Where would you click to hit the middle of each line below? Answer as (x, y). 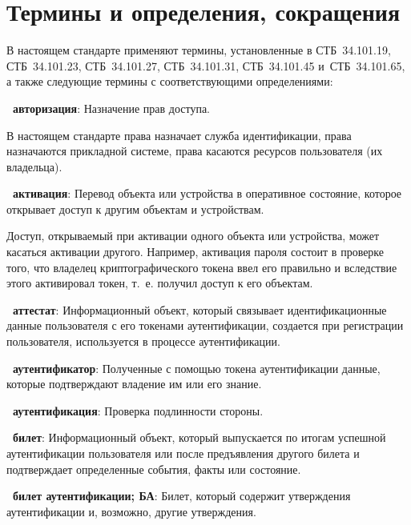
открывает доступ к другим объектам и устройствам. (135, 208)
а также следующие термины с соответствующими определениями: (170, 81)
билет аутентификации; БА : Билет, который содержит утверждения (182, 496)
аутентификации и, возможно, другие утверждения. (131, 511)
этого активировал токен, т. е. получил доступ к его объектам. (160, 283)
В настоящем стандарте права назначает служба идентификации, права (179, 135)
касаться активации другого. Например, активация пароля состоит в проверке (195, 252)
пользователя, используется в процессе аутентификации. (143, 341)
